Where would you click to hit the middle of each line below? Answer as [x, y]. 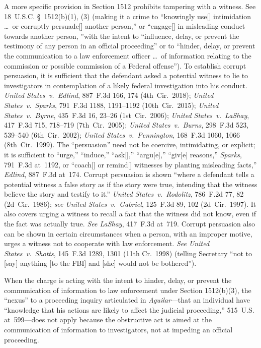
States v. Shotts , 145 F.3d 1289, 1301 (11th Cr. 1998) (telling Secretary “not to [128, 253]
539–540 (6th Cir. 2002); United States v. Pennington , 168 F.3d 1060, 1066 [122, 134]
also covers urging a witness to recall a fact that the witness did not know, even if [130, 214]
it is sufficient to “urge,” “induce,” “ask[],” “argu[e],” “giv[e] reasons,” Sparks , [123, 154]
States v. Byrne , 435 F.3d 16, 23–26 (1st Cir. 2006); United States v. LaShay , [127, 115]
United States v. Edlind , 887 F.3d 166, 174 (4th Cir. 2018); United [109, 95]
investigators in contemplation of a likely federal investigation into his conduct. [126, 85]
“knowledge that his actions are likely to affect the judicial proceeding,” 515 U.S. [129, 309]
